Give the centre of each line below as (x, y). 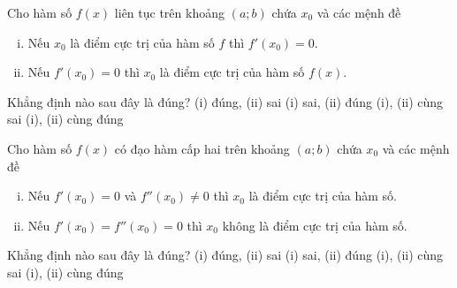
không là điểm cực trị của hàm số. (315, 225)
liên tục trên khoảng (169, 12)
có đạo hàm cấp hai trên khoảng (202, 148)
